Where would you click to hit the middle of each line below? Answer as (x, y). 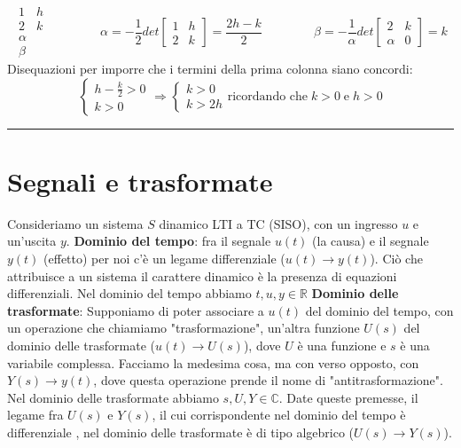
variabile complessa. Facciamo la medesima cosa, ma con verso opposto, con (213, 362)
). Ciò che (396, 259)
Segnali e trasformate (140, 181)
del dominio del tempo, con (379, 310)
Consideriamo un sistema (75, 223)
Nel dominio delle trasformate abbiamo (113, 397)
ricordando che (268, 96)
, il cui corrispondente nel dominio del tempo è (279, 415)
